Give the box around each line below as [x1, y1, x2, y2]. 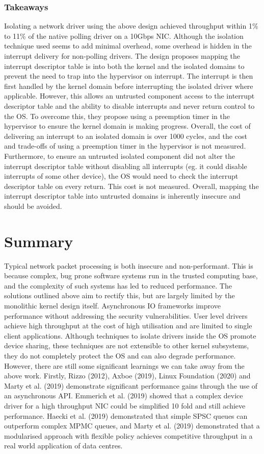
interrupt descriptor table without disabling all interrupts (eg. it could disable [4, 160, 247, 171]
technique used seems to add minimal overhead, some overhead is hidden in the [4, 40, 252, 51]
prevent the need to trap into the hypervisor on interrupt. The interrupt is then [4, 70, 253, 81]
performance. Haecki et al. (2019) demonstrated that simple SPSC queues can [4, 410, 248, 421]
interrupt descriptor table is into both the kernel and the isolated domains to [4, 60, 245, 71]
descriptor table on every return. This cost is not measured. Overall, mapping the [4, 180, 259, 191]
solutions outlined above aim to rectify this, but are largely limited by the [4, 290, 235, 301]
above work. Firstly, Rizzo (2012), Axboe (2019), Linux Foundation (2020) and [4, 370, 251, 381]
